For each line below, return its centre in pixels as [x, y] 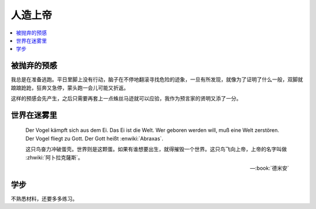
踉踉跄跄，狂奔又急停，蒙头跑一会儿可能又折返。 [70, 88]
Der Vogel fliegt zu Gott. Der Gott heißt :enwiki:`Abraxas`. [95, 138]
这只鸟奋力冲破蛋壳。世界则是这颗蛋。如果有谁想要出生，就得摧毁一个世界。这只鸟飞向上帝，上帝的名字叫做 [156, 149]
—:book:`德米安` [269, 168]
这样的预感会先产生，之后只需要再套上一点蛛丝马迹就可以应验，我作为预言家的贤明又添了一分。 [126, 99]
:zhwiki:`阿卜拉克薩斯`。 [54, 157]
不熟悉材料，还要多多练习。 [44, 198]
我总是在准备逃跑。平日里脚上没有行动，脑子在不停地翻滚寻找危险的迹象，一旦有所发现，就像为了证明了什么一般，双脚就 [157, 79]
